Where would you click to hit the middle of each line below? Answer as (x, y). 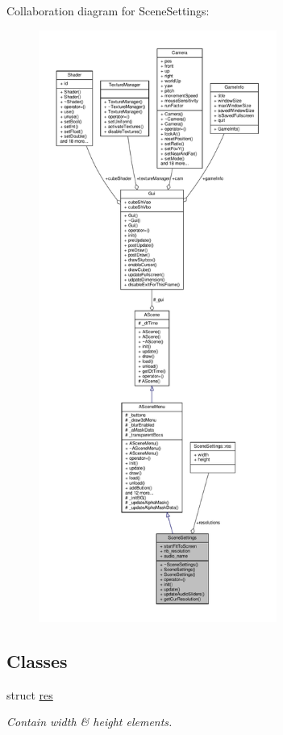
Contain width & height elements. (89, 722)
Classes (37, 660)
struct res (30, 694)
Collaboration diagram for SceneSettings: (108, 10)
